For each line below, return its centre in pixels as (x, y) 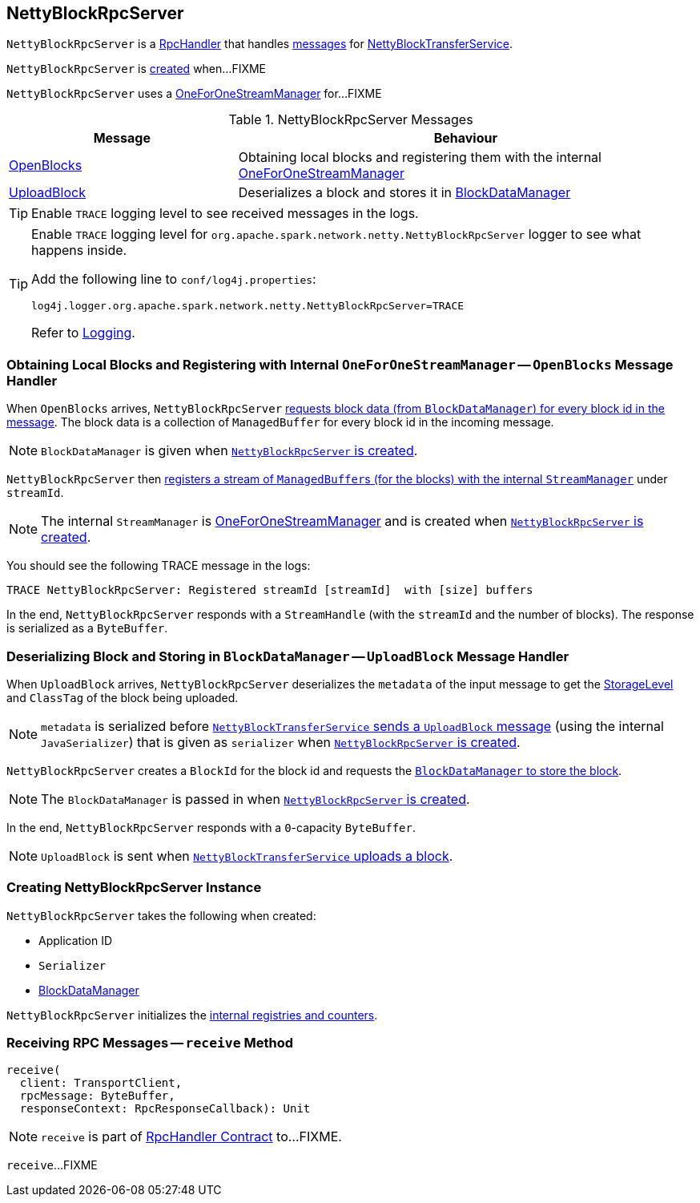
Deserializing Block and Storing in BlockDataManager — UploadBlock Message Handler (288, 656)
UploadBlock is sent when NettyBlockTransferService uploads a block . (247, 856)
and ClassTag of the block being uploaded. (123, 697)
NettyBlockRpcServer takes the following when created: (161, 915)
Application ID (76, 940)
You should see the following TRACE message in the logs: (159, 566)
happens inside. (79, 250)
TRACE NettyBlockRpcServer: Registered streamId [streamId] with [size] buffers (270, 590)
